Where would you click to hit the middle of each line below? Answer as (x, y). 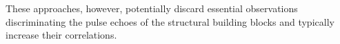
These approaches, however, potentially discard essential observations (152, 8)
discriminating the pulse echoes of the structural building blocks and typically (170, 21)
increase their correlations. (61, 35)
